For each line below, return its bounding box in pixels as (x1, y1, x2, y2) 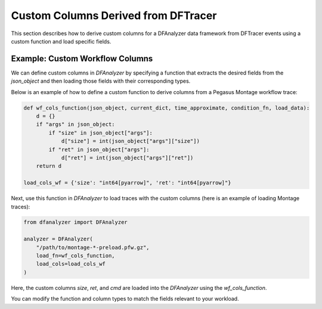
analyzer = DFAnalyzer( (23, 236, 94, 242)
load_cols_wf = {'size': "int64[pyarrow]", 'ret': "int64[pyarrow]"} (23, 179, 231, 186)
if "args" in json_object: (36, 121, 116, 128)
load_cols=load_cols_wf (36, 261, 106, 267)
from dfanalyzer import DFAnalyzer (23, 219, 128, 226)
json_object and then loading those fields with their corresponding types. (11, 77, 191, 85)
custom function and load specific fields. (11, 38, 112, 45)
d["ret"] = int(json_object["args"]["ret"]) (61, 154, 194, 161)
